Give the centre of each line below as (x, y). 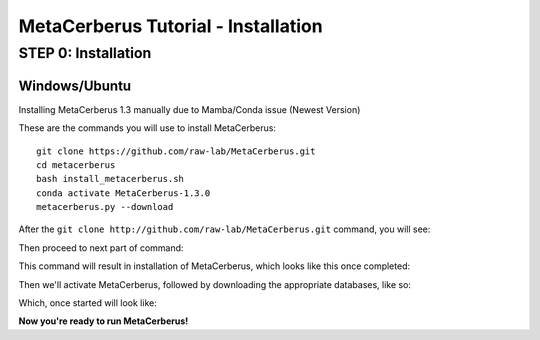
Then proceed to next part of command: (101, 247)
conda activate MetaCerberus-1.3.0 (123, 193)
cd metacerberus (76, 164)
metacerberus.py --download (105, 207)
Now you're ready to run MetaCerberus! (103, 321)
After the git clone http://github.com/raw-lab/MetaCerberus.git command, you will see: (224, 229)
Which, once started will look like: (87, 303)
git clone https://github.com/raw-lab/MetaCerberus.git (176, 151)
